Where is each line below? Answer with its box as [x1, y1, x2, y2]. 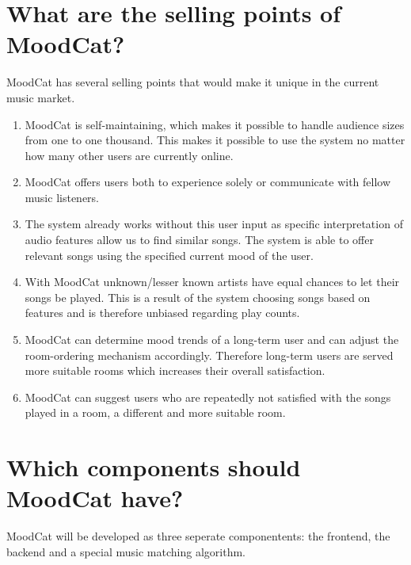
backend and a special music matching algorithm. [6, 543, 245, 559]
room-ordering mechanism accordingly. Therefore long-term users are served [25, 346, 394, 363]
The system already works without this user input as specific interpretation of [25, 216, 403, 232]
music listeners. [25, 189, 99, 205]
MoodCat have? [6, 482, 184, 514]
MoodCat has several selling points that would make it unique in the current [6, 74, 379, 90]
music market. [6, 89, 75, 105]
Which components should [6, 451, 301, 483]
